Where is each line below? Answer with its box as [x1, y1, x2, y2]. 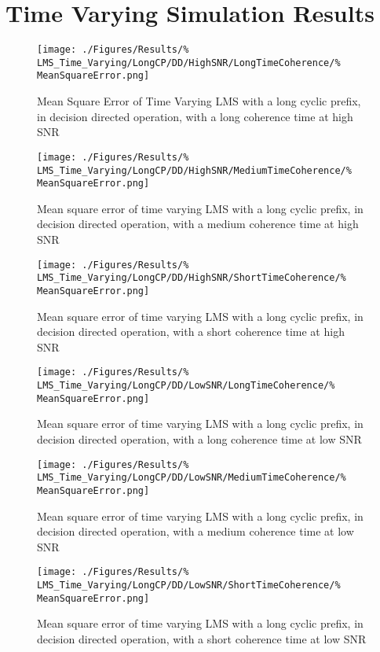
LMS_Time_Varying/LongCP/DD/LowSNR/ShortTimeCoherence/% [37, 579, 341, 591]
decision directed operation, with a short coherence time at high [37, 323, 345, 340]
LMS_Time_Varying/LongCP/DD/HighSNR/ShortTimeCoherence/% [37, 272, 346, 284]
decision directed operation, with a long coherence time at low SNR [37, 430, 362, 447]
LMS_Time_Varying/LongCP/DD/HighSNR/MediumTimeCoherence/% [37, 164, 352, 176]
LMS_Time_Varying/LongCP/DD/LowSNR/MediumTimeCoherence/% [37, 472, 346, 484]
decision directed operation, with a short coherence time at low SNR [37, 630, 367, 646]
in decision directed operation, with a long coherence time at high [37, 108, 353, 124]
